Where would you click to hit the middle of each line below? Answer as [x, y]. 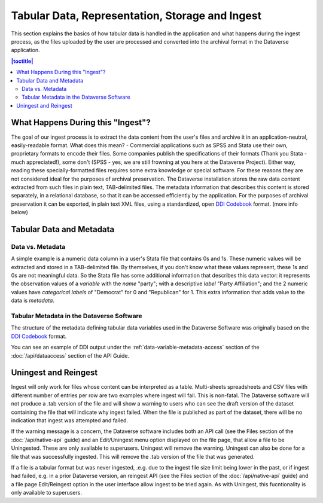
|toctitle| [22, 61]
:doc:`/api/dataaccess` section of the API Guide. [70, 355]
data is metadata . [33, 301]
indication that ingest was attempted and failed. [70, 420]
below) [19, 212]
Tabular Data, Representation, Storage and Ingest [136, 16]
